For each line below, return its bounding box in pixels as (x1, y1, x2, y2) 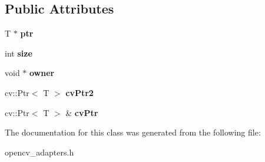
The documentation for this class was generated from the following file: (5, 126, 261, 138)
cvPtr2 (65, 86, 94, 98)
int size (5, 47, 32, 59)
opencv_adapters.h (5, 146, 74, 158)
